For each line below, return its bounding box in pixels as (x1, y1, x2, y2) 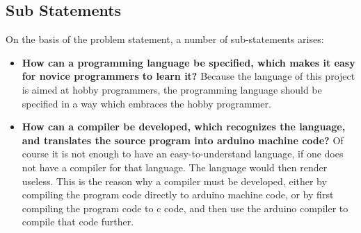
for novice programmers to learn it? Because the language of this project (22, 69, 355, 83)
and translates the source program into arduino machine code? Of (22, 132, 344, 147)
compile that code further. (22, 214, 134, 229)
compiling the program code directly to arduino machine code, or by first (22, 187, 334, 202)
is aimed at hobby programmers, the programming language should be (22, 82, 322, 96)
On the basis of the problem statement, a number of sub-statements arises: (6, 32, 324, 46)
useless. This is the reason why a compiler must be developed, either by (22, 173, 327, 188)
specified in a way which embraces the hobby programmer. (22, 96, 271, 110)
